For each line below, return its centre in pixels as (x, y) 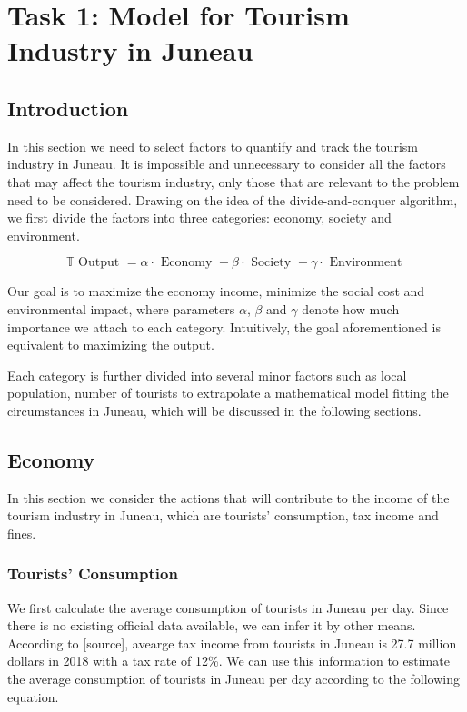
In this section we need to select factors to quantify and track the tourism (213, 146)
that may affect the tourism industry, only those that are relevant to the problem (233, 181)
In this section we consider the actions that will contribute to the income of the (229, 497)
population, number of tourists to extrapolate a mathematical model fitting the (228, 393)
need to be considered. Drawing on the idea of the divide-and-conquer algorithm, (233, 199)
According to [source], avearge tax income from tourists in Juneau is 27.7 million (232, 643)
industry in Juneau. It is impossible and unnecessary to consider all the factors (227, 164)
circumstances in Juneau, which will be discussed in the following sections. (214, 410)
